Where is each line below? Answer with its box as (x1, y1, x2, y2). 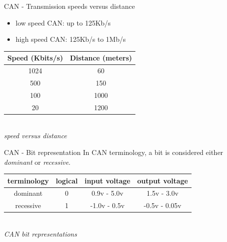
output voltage (137, 175, 188, 185)
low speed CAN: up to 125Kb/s (15, 17, 111, 28)
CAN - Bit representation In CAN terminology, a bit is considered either (4, 147, 224, 157)
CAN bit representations (4, 229, 77, 239)
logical (56, 175, 78, 185)
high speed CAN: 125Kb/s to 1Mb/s (15, 34, 126, 44)
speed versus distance (4, 130, 67, 141)
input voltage (84, 175, 130, 185)
